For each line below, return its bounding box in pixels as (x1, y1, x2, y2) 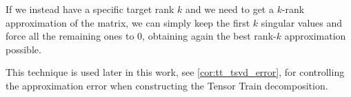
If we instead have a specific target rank (6, 2, 174, 16)
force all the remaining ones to (6, 29, 134, 43)
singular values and (261, 15, 343, 29)
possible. (6, 42, 41, 56)
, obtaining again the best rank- (142, 29, 277, 43)
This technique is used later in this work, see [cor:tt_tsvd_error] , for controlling (6, 65, 345, 79)
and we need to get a (185, 2, 274, 16)
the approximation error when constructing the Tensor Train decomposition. (6, 78, 328, 92)
